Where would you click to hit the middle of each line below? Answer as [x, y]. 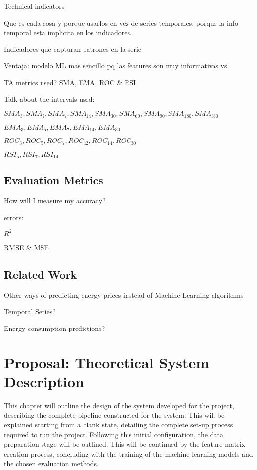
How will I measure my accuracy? [55, 201]
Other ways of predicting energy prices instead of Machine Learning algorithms [124, 295]
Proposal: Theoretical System [107, 362]
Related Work [41, 274]
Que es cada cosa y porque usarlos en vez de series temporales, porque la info [121, 23]
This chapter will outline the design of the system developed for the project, [119, 405]
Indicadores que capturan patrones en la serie [73, 49]
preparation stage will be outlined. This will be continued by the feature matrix [125, 444]
